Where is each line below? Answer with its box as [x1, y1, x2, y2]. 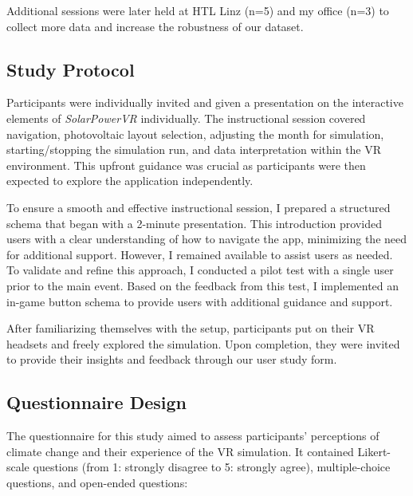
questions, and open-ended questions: [6, 474, 188, 490]
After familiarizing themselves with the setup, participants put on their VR [6, 320, 375, 337]
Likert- [357, 443, 391, 459]
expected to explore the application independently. [6, 172, 254, 189]
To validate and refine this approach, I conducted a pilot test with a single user [6, 262, 394, 278]
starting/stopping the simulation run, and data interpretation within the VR [6, 141, 382, 158]
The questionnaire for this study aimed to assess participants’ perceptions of [6, 427, 380, 444]
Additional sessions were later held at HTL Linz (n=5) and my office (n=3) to [6, 2, 389, 18]
